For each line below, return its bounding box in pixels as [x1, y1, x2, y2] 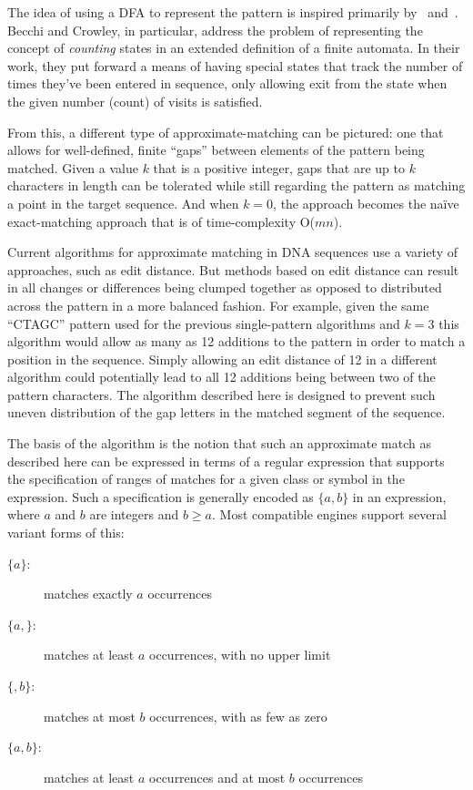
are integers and [89, 505, 179, 524]
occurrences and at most [149, 767, 286, 786]
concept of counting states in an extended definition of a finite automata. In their [7, 38, 460, 57]
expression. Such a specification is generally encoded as [7, 487, 314, 506]
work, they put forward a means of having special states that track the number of [7, 56, 463, 75]
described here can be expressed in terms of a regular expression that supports [7, 451, 445, 470]
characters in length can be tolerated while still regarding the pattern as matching [7, 176, 466, 195]
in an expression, [352, 487, 447, 506]
